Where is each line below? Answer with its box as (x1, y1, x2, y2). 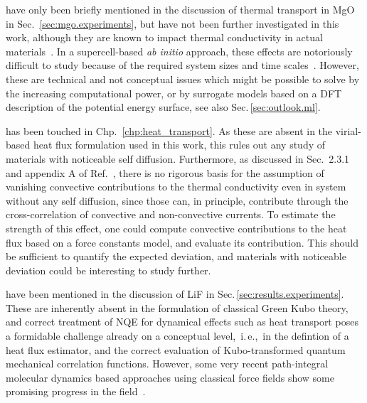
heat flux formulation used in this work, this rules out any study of (33, 137, 326, 152)
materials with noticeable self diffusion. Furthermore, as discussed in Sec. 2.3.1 (6, 151, 350, 166)
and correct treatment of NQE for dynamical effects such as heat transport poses (6, 314, 358, 329)
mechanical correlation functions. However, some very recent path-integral (6, 356, 329, 371)
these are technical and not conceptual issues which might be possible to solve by (6, 71, 360, 86)
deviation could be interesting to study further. (6, 262, 211, 277)
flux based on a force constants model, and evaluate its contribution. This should (6, 235, 359, 249)
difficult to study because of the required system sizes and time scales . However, (6, 58, 359, 72)
